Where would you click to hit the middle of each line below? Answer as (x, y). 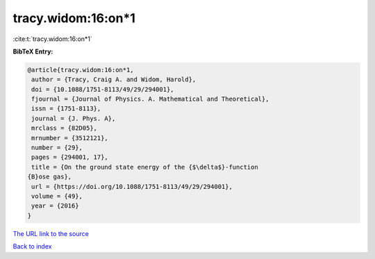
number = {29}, (57, 148)
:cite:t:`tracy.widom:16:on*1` (53, 39)
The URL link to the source (51, 233)
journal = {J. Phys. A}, (74, 118)
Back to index (32, 247)
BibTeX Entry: (33, 51)
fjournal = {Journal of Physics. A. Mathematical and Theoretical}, (150, 99)
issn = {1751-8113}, (66, 109)
